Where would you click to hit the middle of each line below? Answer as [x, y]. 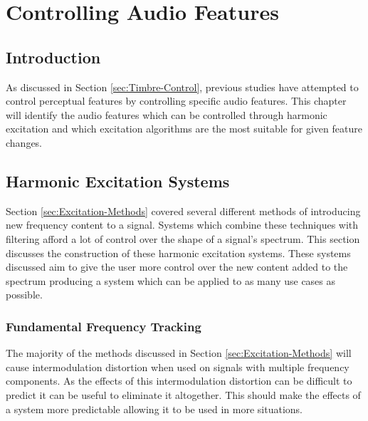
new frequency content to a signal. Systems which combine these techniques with [182, 225]
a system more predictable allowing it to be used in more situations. [154, 409]
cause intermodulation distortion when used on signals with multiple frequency [178, 367]
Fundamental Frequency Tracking [104, 326]
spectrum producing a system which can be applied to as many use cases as [171, 280]
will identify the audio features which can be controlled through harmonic [167, 114]
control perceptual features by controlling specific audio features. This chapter [176, 101]
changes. [24, 142]
